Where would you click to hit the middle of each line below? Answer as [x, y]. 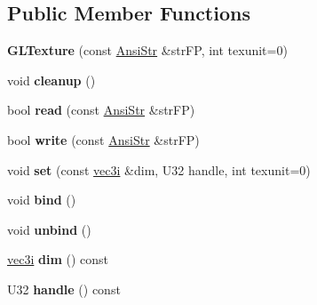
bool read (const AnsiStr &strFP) [101, 110]
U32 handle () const [64, 289]
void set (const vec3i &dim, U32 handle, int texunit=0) [159, 169]
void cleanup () [52, 80]
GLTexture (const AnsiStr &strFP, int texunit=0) [147, 50]
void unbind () [49, 229]
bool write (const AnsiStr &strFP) [103, 139]
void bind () [42, 200]
